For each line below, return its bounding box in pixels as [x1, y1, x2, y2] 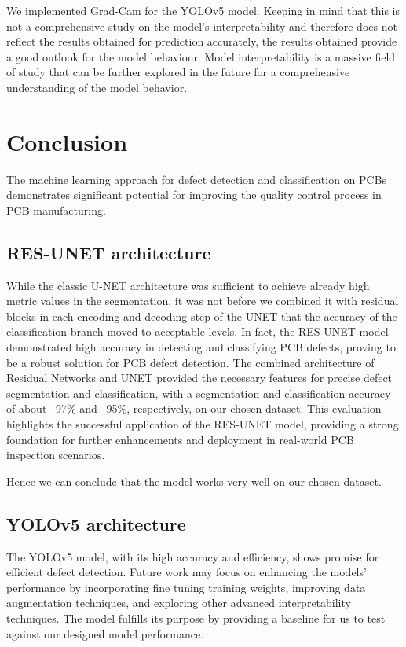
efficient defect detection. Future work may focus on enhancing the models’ [6, 564, 367, 580]
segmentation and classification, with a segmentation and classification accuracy [6, 384, 391, 401]
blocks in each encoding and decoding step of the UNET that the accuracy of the [6, 307, 397, 324]
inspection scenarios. [6, 447, 105, 463]
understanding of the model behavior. [6, 79, 188, 95]
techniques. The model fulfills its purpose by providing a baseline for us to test [6, 609, 386, 626]
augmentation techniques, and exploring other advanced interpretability [6, 594, 351, 611]
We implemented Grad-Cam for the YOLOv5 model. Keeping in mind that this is [6, 2, 401, 18]
